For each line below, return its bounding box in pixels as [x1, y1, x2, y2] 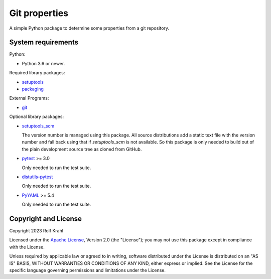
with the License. [9, 244, 45, 250]
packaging [22, 86, 44, 92]
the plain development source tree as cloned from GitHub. [22, 146, 142, 152]
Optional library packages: [9, 113, 64, 120]
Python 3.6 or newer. [22, 60, 65, 66]
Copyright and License [9, 214, 82, 223]
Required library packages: [9, 70, 65, 76]
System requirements [9, 38, 79, 47]
